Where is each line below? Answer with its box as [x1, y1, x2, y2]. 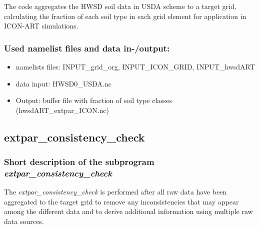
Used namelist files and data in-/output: [4, 41, 170, 54]
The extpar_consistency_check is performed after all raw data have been [4, 186, 227, 197]
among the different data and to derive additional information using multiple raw [4, 206, 253, 216]
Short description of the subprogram [4, 155, 154, 168]
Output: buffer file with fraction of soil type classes [15, 95, 172, 105]
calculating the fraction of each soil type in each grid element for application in [4, 10, 246, 21]
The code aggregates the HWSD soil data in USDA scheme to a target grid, [4, 1, 236, 11]
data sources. [4, 216, 44, 226]
